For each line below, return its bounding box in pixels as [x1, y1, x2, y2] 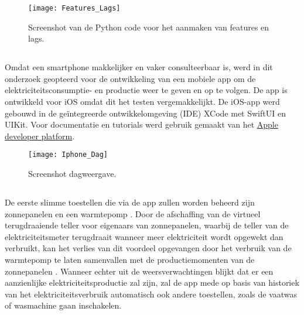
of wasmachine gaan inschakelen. [5, 299, 122, 311]
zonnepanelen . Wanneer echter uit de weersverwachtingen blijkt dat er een [5, 265, 274, 277]
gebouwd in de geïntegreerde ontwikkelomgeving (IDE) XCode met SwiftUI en [5, 107, 286, 119]
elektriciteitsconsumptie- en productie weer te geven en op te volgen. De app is [5, 84, 288, 96]
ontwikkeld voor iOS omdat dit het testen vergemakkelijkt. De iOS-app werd [5, 95, 280, 108]
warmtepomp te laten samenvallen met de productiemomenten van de [5, 254, 255, 265]
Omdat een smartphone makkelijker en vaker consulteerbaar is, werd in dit [5, 61, 273, 73]
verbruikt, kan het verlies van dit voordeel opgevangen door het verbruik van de [5, 242, 292, 254]
